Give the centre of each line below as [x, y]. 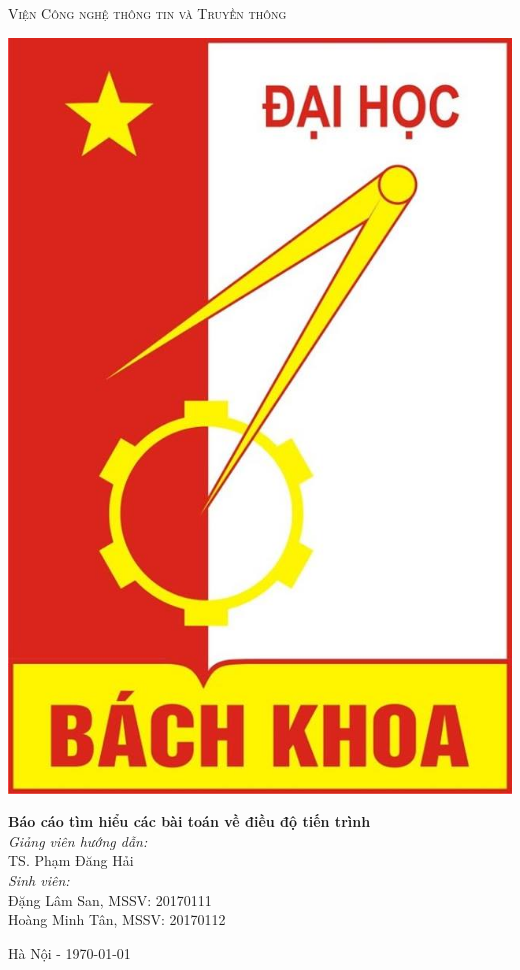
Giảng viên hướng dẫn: [78, 840]
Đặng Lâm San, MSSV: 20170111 [110, 899]
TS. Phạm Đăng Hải [71, 860]
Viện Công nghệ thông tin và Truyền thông [147, 13]
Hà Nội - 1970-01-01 [69, 952]
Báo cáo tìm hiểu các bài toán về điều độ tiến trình [189, 821]
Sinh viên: [39, 879]
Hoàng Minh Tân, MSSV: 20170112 [117, 919]
